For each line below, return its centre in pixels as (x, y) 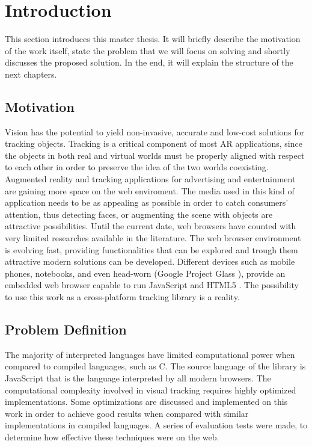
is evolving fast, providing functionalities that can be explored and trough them (151, 249)
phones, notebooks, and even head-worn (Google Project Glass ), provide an (145, 273)
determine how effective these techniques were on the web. (112, 436)
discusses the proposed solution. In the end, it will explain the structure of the (149, 62)
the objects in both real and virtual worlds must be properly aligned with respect (155, 155)
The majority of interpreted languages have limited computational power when (150, 354)
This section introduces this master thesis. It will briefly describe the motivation (153, 39)
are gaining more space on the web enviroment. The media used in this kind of (150, 190)
